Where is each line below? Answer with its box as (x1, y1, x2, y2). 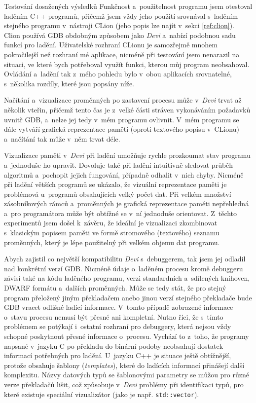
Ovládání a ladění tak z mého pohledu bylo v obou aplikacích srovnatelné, (4, 69, 232, 79)
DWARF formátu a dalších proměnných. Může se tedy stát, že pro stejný (4, 283, 226, 293)
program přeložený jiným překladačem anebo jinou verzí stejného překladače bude (4, 292, 252, 302)
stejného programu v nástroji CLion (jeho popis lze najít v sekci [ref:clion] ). (4, 20, 234, 31)
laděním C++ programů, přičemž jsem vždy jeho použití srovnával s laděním (4, 10, 238, 21)
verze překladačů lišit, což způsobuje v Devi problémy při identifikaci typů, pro (4, 379, 244, 389)
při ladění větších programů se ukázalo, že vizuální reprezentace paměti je (4, 179, 227, 189)
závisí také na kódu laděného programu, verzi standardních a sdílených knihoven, (4, 273, 250, 283)
